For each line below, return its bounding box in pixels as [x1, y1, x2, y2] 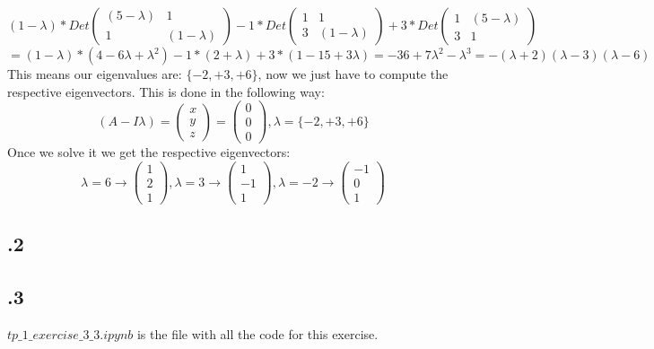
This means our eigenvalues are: [7, 65, 182, 83]
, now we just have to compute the [257, 65, 449, 83]
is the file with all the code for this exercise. [136, 325, 379, 344]
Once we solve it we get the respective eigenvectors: [7, 143, 291, 161]
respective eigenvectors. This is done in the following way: [7, 82, 325, 100]
